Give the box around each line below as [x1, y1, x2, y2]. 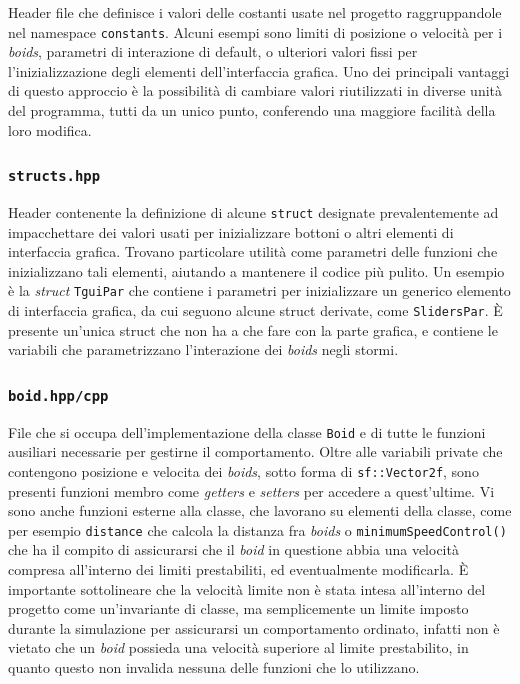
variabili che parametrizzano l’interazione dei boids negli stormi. [8, 339, 399, 360]
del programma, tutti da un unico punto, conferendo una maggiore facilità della [8, 100, 496, 121]
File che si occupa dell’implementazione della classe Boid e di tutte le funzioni [8, 421, 486, 442]
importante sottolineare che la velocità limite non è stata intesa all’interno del [8, 578, 486, 599]
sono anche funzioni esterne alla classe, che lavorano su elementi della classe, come [8, 500, 512, 521]
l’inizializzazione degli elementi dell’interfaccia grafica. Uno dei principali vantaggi [8, 60, 510, 81]
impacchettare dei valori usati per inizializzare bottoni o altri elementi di [8, 221, 454, 242]
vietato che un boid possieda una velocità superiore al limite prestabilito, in [8, 637, 469, 658]
